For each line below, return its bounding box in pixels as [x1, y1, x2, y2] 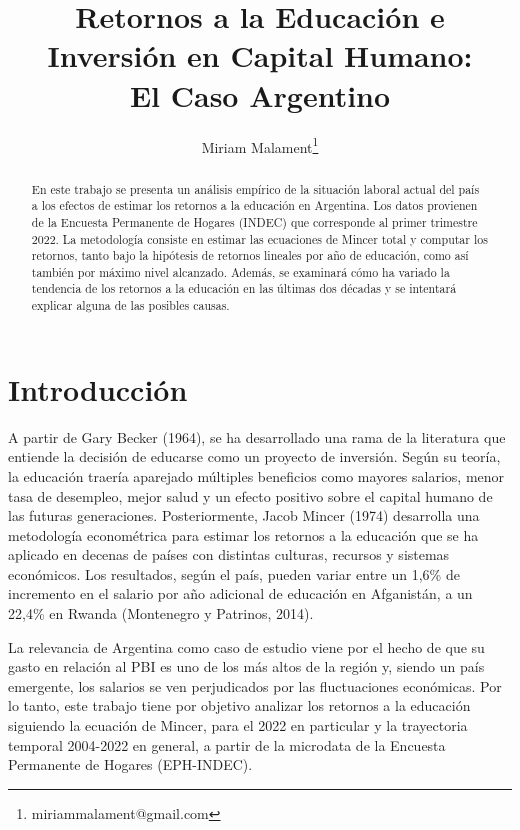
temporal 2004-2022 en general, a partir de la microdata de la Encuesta [8, 734, 446, 755]
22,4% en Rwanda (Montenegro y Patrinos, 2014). [8, 603, 314, 624]
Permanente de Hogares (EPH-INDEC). [8, 754, 253, 775]
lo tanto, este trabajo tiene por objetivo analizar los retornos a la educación [8, 695, 471, 716]
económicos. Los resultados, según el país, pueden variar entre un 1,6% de [8, 563, 460, 584]
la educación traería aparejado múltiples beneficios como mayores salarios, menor [8, 465, 505, 486]
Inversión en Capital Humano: [47, 35, 473, 76]
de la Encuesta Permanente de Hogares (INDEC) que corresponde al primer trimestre [31, 213, 478, 230]
